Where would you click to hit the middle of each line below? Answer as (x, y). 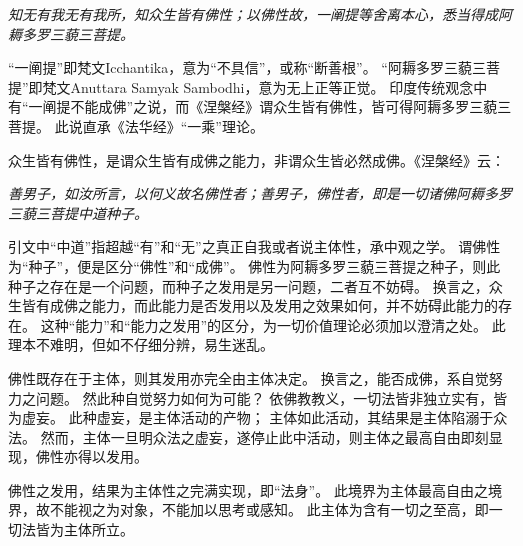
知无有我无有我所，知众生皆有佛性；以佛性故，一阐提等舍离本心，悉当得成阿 (260, 14)
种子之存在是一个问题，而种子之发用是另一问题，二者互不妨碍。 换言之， (248, 285)
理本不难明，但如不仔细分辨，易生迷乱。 (141, 344)
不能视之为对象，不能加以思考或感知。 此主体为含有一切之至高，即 (269, 509)
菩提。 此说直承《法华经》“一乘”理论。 (136, 125)
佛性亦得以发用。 (91, 456)
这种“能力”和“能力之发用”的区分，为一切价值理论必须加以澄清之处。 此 (273, 324)
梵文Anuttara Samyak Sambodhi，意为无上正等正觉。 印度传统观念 (258, 86)
